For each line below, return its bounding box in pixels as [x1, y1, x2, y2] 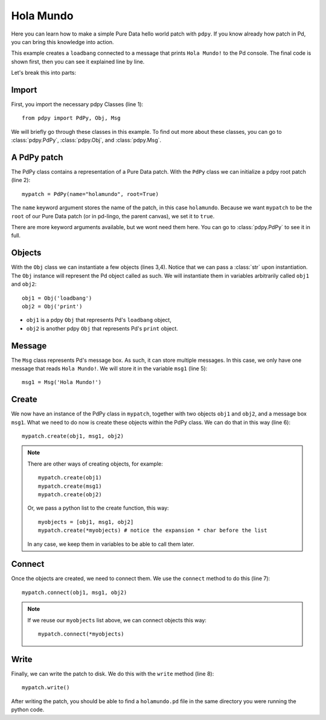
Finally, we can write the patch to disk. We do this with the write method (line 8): [11, 670, 214, 677]
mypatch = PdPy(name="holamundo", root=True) [22, 191, 159, 197]
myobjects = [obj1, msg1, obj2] [38, 519, 134, 525]
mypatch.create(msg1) [38, 482, 102, 490]
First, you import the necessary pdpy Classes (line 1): [11, 101, 144, 108]
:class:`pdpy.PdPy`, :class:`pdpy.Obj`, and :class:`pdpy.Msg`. [11, 136, 162, 144]
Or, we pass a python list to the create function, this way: [27, 504, 169, 512]
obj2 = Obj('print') [22, 303, 83, 310]
